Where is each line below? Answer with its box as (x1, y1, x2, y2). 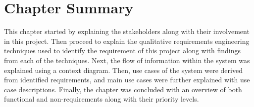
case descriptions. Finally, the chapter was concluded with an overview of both (4, 84, 242, 94)
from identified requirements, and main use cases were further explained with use (4, 74, 250, 85)
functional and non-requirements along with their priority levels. (4, 94, 199, 104)
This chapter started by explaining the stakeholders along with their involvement (4, 26, 250, 36)
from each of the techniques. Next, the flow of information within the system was (4, 55, 250, 65)
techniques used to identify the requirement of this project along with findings (4, 45, 241, 56)
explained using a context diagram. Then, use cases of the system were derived (4, 65, 243, 75)
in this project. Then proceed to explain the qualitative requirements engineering (4, 36, 250, 46)
